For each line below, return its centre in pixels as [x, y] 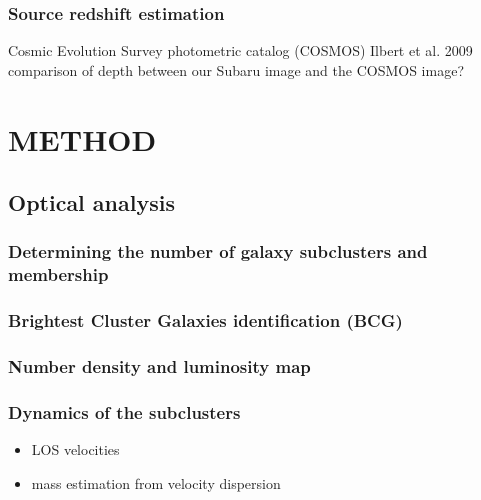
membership [58, 274]
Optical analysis [91, 202]
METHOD [82, 138]
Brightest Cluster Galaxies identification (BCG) [205, 320]
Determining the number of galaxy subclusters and [218, 251]
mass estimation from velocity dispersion [156, 482]
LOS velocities [75, 449]
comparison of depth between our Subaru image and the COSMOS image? [236, 69]
